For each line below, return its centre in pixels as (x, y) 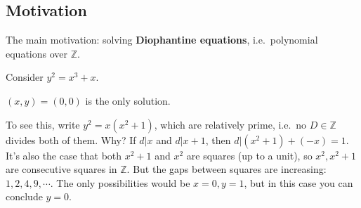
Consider (25, 77)
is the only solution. (128, 100)
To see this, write (43, 124)
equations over (37, 53)
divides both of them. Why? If (71, 139)
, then (218, 139)
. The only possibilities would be (120, 182)
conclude (24, 196)
